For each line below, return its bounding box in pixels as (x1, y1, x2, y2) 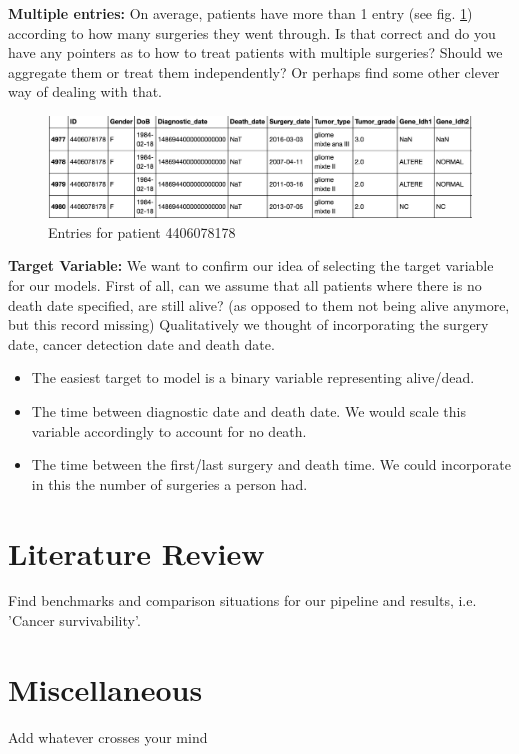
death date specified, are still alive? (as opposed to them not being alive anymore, (8, 294, 510, 315)
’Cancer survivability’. (8, 610, 141, 631)
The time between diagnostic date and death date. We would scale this (31, 400, 466, 421)
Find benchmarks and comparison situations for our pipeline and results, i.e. (8, 590, 477, 611)
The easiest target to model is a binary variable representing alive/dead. (31, 367, 475, 388)
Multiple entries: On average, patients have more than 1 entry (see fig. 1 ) (8, 3, 473, 23)
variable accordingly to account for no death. (31, 420, 307, 441)
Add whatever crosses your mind (8, 726, 208, 747)
